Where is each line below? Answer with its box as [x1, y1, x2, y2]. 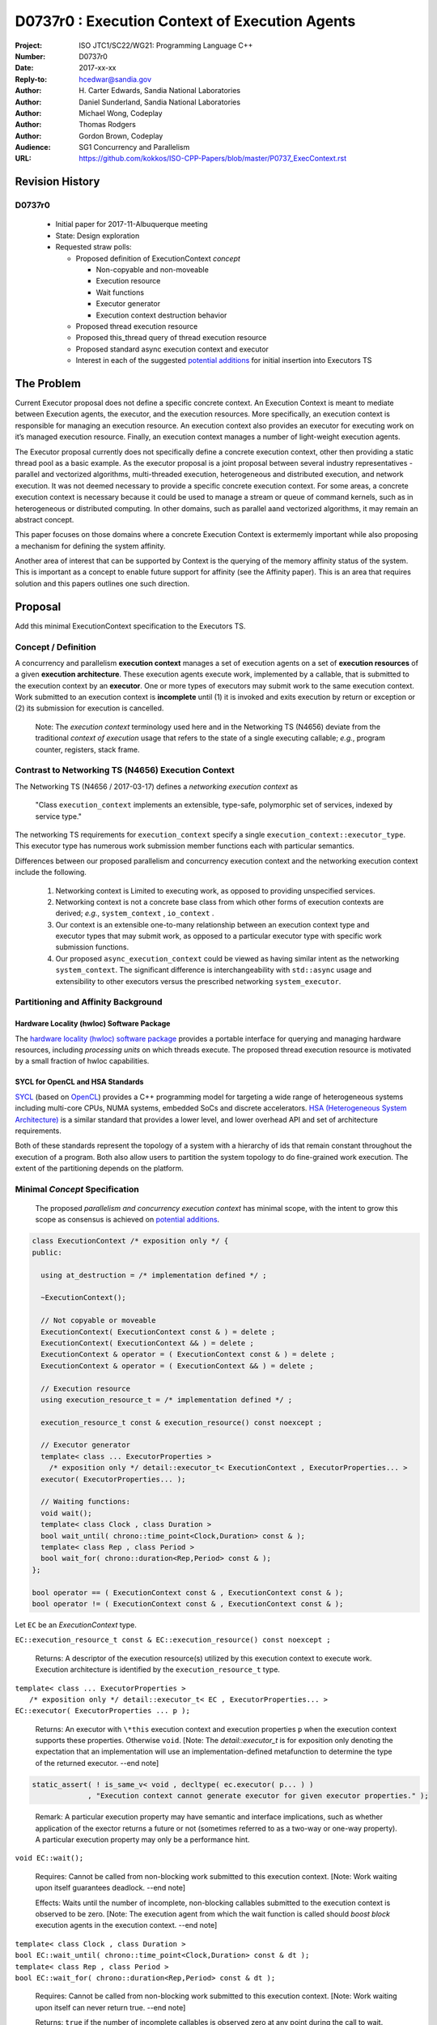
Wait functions [95, 288, 145, 297]
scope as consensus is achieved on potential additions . [35, 1215, 220, 1225]
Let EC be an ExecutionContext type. [15, 1620, 137, 1630]
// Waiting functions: [40, 1497, 131, 1507]
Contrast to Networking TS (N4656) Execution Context [15, 765, 235, 776]
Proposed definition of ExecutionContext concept [75, 254, 240, 263]
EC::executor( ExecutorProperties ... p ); [15, 1706, 190, 1716]
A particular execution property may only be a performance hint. [35, 1835, 250, 1844]
